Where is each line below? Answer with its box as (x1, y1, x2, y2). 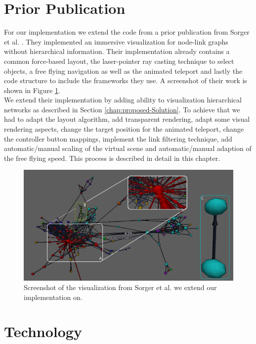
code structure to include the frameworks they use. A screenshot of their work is (4, 75, 247, 86)
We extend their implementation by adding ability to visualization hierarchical (4, 95, 242, 105)
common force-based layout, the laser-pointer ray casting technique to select (4, 55, 234, 66)
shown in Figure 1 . (4, 85, 60, 95)
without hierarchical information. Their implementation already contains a (4, 46, 230, 56)
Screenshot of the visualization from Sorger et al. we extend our (24, 282, 217, 293)
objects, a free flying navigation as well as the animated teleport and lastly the (4, 65, 243, 76)
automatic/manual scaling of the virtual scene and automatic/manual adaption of (4, 143, 252, 153)
